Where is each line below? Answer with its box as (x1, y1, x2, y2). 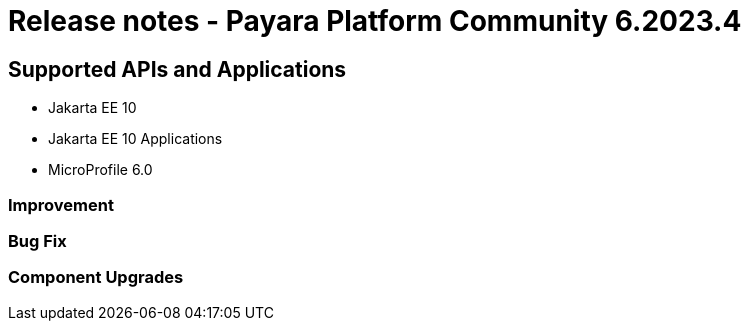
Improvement (8, 194, 114, 215)
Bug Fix (8, 230, 67, 251)
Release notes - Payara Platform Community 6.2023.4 (8, 4, 742, 38)
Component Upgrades (8, 267, 184, 288)
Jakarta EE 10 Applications (48, 130, 223, 148)
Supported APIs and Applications (8, 56, 347, 82)
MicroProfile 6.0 (48, 161, 153, 179)
